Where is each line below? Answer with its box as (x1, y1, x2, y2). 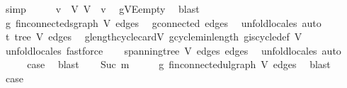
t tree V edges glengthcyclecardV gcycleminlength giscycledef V (5, 29, 302, 44)
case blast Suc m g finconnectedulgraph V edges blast (27, 57, 331, 72)
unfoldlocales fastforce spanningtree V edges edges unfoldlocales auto (5, 43, 341, 57)
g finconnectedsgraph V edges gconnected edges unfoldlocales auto (5, 15, 322, 30)
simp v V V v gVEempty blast (5, 1, 200, 16)
